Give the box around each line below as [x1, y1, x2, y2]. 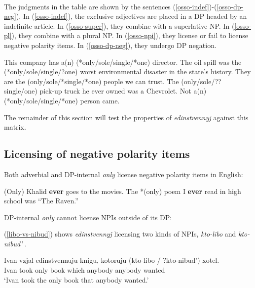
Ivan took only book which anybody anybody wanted [4, 265, 165, 275]
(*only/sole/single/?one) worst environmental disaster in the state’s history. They [4, 66, 251, 77]
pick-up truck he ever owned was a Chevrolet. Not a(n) [39, 86, 207, 96]
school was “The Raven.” [4, 195, 78, 206]
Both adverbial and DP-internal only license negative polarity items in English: [4, 169, 243, 179]
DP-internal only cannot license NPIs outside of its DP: [4, 212, 172, 222]
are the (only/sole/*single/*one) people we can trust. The [4, 76, 179, 86]
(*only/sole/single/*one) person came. [4, 95, 120, 105]
